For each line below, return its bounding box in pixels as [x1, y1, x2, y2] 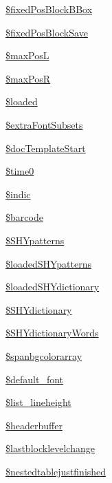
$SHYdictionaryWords [5, 325, 99, 340]
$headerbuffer [5, 418, 63, 432]
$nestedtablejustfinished [5, 464, 107, 478]
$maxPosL [5, 48, 49, 63]
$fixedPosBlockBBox [5, 2, 93, 16]
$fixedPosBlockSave [5, 25, 88, 39]
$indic [5, 186, 31, 201]
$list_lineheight [5, 395, 71, 409]
